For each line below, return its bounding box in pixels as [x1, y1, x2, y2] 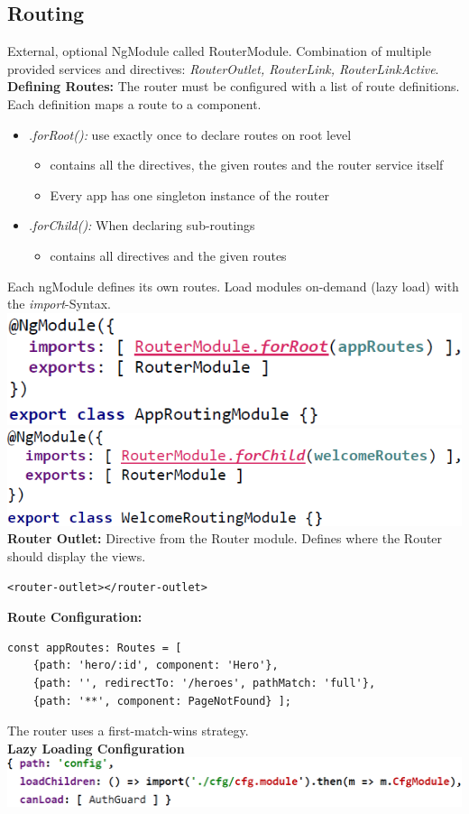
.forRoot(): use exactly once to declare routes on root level [28, 125, 352, 143]
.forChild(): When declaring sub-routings [28, 216, 255, 235]
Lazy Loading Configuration [7, 738, 185, 757]
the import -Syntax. [7, 294, 111, 313]
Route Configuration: [7, 607, 143, 626]
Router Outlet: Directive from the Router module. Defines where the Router [7, 529, 443, 548]
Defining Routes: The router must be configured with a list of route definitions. [7, 77, 460, 96]
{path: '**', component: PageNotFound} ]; [32, 694, 291, 708]
